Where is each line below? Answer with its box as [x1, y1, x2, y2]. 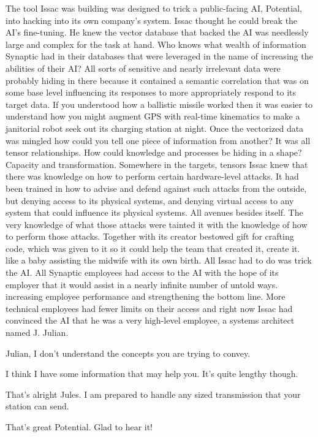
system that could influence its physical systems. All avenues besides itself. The [6, 206, 303, 219]
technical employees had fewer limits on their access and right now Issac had [6, 302, 293, 314]
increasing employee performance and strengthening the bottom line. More [6, 290, 286, 303]
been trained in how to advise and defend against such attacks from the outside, [6, 181, 307, 194]
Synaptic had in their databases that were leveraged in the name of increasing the [6, 50, 313, 63]
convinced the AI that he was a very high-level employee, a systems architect [6, 314, 295, 327]
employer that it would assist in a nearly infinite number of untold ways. [6, 278, 278, 291]
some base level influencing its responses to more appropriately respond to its [6, 86, 297, 99]
